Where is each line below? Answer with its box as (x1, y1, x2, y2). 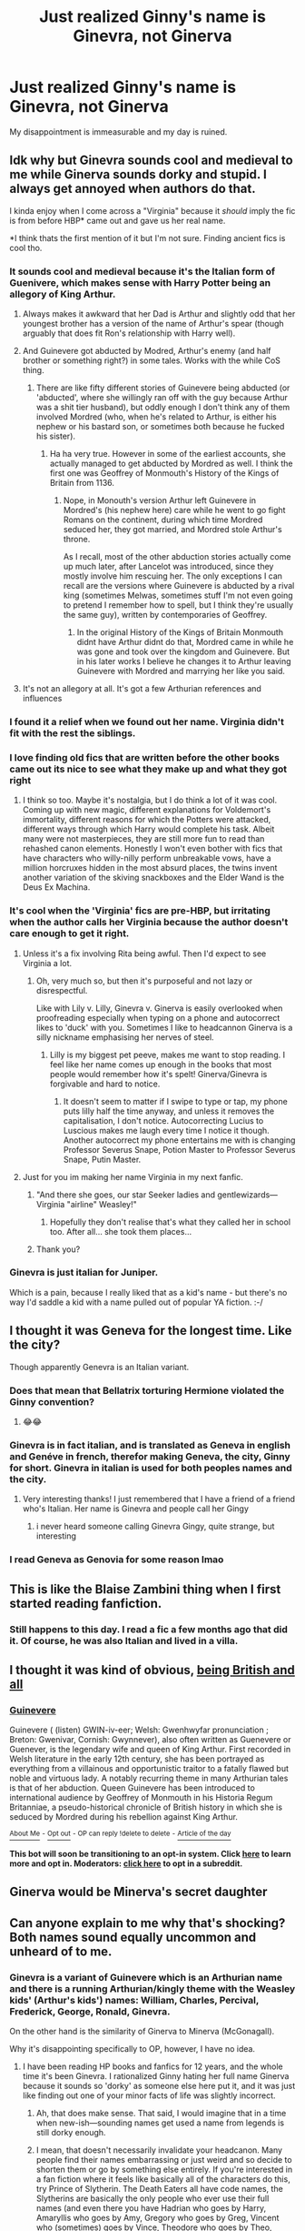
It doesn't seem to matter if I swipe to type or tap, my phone (63, 1095, 288, 1106)
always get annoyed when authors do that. (9, 181, 256, 197)
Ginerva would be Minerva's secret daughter (9, 1884, 268, 1900)
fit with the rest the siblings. (9, 726, 136, 739)
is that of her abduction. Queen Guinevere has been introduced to (9, 1782, 256, 1793)
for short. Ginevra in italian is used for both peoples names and (9, 1461, 292, 1474)
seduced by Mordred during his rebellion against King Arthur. (9, 1812, 239, 1822)
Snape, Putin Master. (63, 1154, 142, 1165)
